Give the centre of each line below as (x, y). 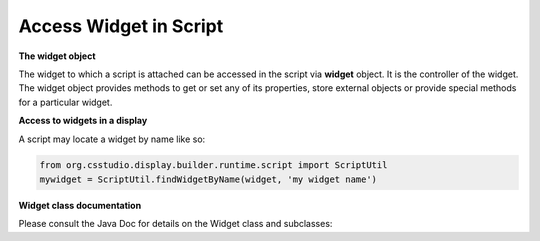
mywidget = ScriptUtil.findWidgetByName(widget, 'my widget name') (208, 179)
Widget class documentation (80, 205)
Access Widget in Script (121, 26)
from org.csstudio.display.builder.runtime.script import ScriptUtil (213, 165)
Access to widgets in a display (83, 121)
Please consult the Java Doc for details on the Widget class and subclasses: (175, 224)
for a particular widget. (65, 102)
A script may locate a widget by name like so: (112, 139)
